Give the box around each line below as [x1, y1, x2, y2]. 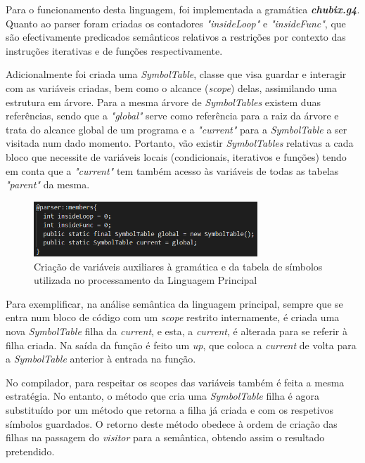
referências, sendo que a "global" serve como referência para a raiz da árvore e [6, 108, 339, 123]
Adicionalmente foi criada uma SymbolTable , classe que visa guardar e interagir [6, 67, 347, 81]
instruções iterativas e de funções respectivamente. [6, 43, 223, 58]
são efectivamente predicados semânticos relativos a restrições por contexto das [6, 30, 346, 44]
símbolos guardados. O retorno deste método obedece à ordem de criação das [6, 416, 338, 431]
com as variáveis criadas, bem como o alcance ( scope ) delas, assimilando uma [6, 80, 338, 95]
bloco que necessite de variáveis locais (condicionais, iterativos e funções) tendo [6, 149, 347, 164]
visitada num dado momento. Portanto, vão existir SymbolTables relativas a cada [6, 136, 354, 150]
